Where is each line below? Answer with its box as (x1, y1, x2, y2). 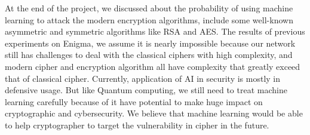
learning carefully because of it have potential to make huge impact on (5, 95, 263, 108)
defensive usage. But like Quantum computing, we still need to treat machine (5, 84, 287, 96)
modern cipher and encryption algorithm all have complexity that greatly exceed (5, 60, 300, 72)
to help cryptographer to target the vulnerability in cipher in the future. (5, 118, 269, 131)
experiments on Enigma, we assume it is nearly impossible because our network (5, 36, 296, 49)
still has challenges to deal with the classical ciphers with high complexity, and (5, 48, 293, 61)
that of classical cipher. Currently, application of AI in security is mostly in (5, 72, 281, 84)
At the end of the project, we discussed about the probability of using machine (5, 2, 293, 14)
